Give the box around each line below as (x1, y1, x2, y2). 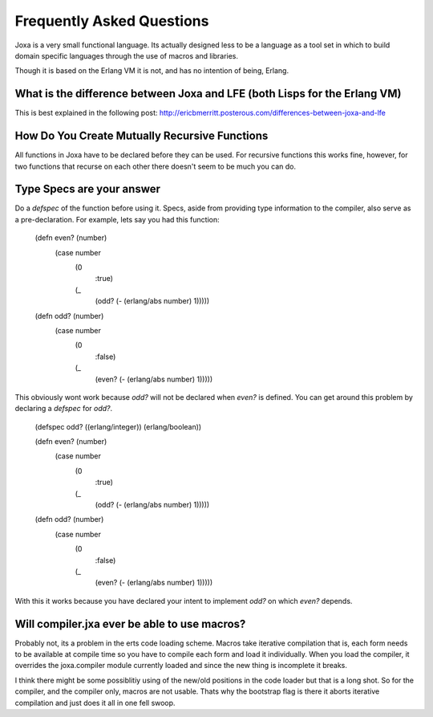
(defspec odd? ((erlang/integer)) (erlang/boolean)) (34, 422, 202, 431)
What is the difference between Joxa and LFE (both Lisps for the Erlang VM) (14, 87, 402, 100)
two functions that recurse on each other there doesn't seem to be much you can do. (14, 161, 297, 171)
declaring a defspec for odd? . (14, 404, 113, 413)
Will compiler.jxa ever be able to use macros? (14, 617, 246, 630)
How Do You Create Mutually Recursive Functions (14, 129, 269, 143)
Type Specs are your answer (14, 182, 160, 196)
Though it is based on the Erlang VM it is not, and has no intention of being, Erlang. (14, 66, 289, 75)
